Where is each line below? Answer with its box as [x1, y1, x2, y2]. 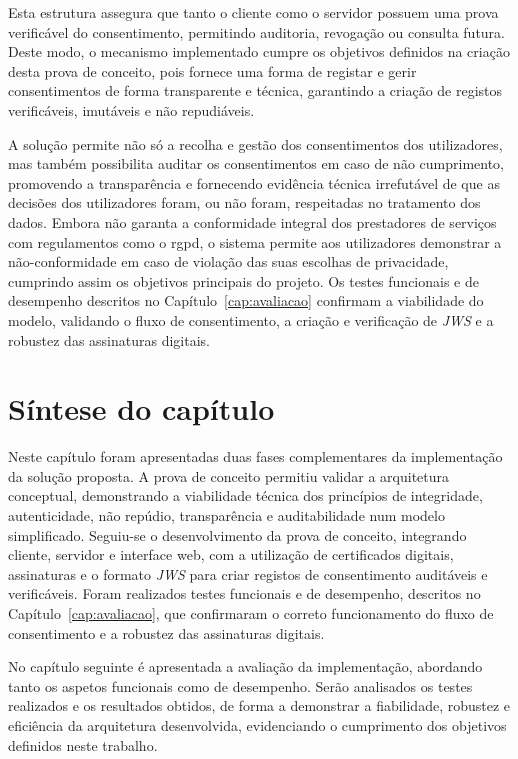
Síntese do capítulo [8, 388, 275, 429]
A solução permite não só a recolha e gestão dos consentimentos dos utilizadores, [8, 133, 503, 154]
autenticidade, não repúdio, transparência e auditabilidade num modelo [8, 505, 445, 525]
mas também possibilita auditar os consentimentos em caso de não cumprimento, [8, 153, 505, 174]
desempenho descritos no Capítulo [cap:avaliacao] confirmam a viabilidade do [8, 290, 484, 311]
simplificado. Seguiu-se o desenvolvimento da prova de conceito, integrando [8, 524, 467, 545]
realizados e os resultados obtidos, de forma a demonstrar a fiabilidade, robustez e [8, 695, 511, 716]
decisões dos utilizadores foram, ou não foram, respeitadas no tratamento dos [8, 192, 481, 213]
